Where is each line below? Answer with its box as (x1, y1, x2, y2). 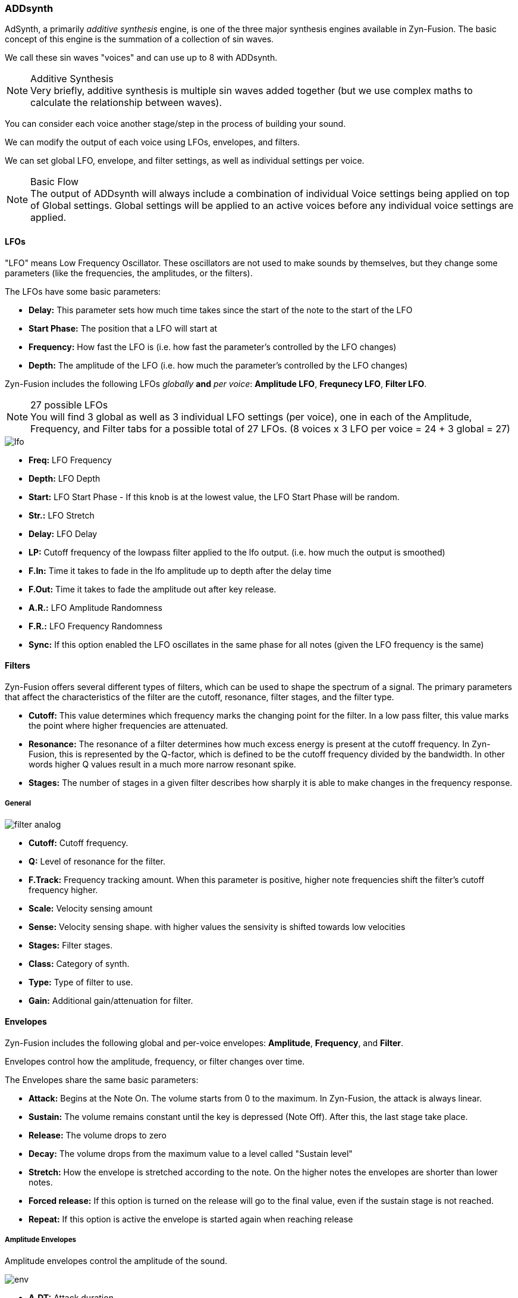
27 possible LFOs (30, 398, 108, 411)
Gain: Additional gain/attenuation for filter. (29, 995, 193, 1006)
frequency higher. (29, 884, 98, 895)
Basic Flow (30, 176, 79, 188)
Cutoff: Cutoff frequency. (29, 837, 128, 848)
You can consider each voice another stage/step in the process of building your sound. (5, 118, 346, 129)
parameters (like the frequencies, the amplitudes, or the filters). (5, 267, 253, 278)
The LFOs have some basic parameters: (5, 286, 161, 297)
